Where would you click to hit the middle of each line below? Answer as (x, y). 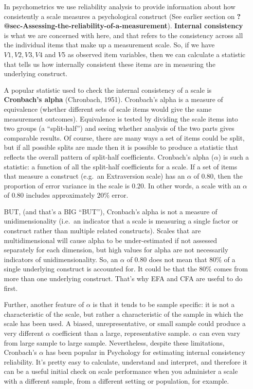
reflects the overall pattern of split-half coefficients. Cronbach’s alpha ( (109, 156)
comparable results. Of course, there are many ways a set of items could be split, (124, 137)
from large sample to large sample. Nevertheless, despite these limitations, (114, 342)
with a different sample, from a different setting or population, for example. (117, 380)
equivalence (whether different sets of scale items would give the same (108, 109)
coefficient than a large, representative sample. (121, 333)
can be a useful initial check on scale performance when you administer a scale (121, 371)
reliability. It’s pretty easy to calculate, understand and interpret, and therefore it (126, 361)
